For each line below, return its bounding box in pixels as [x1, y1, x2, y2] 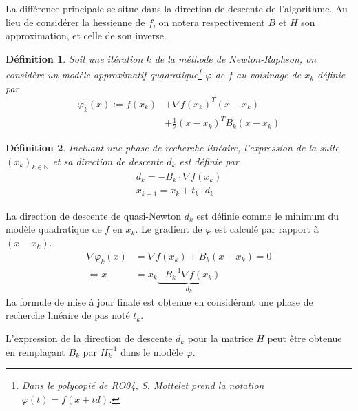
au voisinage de [236, 67, 302, 82]
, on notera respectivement [153, 14, 265, 29]
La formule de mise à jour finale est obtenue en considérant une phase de [6, 294, 313, 308]
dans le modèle [120, 344, 183, 359]
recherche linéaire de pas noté [6, 308, 130, 322]
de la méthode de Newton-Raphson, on [154, 51, 317, 65]
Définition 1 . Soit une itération [6, 51, 143, 65]
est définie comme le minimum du [196, 208, 339, 222]
